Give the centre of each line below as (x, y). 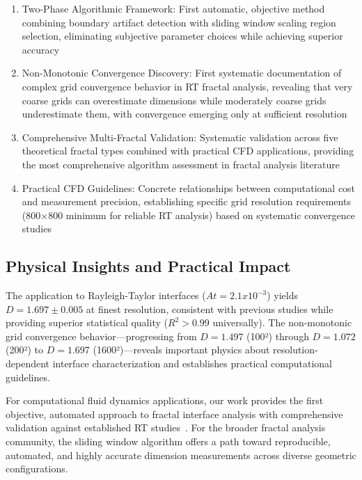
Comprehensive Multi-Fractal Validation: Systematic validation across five (180, 137)
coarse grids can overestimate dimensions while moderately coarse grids (174, 100)
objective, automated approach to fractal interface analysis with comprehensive (174, 414)
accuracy (41, 49)
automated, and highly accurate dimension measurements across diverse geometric (181, 455)
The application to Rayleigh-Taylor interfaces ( (106, 295)
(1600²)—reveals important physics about (181, 350)
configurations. (37, 469)
